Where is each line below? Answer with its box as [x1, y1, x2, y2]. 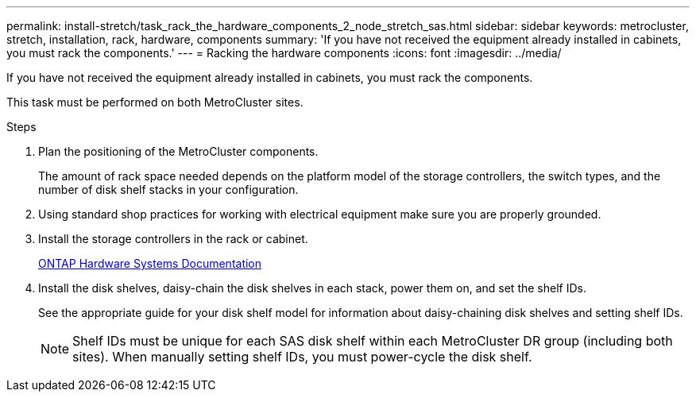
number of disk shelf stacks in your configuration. [38, 183, 299, 196]
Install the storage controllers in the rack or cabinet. [38, 232, 308, 245]
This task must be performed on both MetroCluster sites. [6, 95, 304, 109]
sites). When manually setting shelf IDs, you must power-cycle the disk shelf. [72, 349, 532, 365]
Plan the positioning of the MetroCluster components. [38, 145, 319, 158]
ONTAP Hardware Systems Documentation [38, 257, 262, 270]
